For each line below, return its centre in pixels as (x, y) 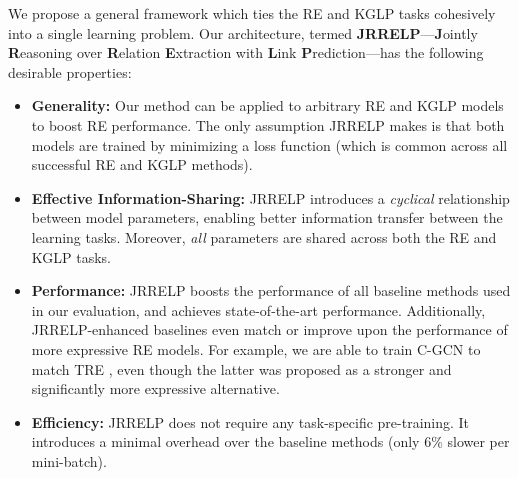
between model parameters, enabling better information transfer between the (267, 217)
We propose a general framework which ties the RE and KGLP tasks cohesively (252, 13)
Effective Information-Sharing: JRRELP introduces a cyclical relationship (270, 197)
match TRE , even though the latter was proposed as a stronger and (241, 368)
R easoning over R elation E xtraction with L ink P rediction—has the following (246, 52)
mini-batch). (69, 460)
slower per (478, 441)
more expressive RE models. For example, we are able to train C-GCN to (256, 348)
